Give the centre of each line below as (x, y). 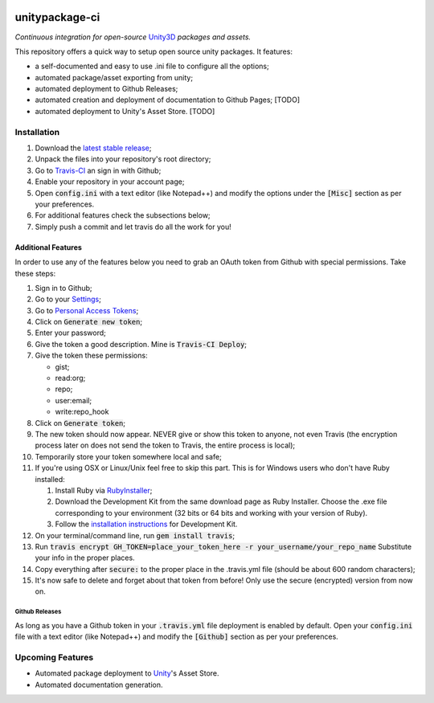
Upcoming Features (54, 657)
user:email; (74, 400)
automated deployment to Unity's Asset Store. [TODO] (125, 111)
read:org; (70, 378)
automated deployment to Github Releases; (106, 89)
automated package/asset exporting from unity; (114, 77)
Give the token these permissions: (91, 356)
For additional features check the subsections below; (123, 215)
